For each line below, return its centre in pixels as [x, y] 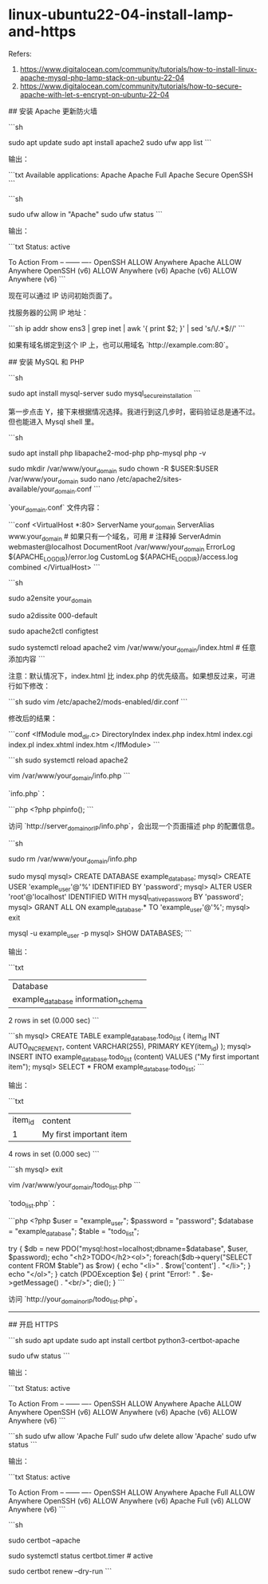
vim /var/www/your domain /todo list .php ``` [75, 1186]
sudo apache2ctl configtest [53, 631]
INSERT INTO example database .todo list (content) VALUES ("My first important [134, 1057]
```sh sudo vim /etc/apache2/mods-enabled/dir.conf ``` [98, 701]
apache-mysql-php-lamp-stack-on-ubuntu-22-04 [102, 77]
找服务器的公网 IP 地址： [49, 312]
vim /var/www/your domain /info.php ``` [69, 776]
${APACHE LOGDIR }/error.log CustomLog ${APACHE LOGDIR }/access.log [123, 558]
